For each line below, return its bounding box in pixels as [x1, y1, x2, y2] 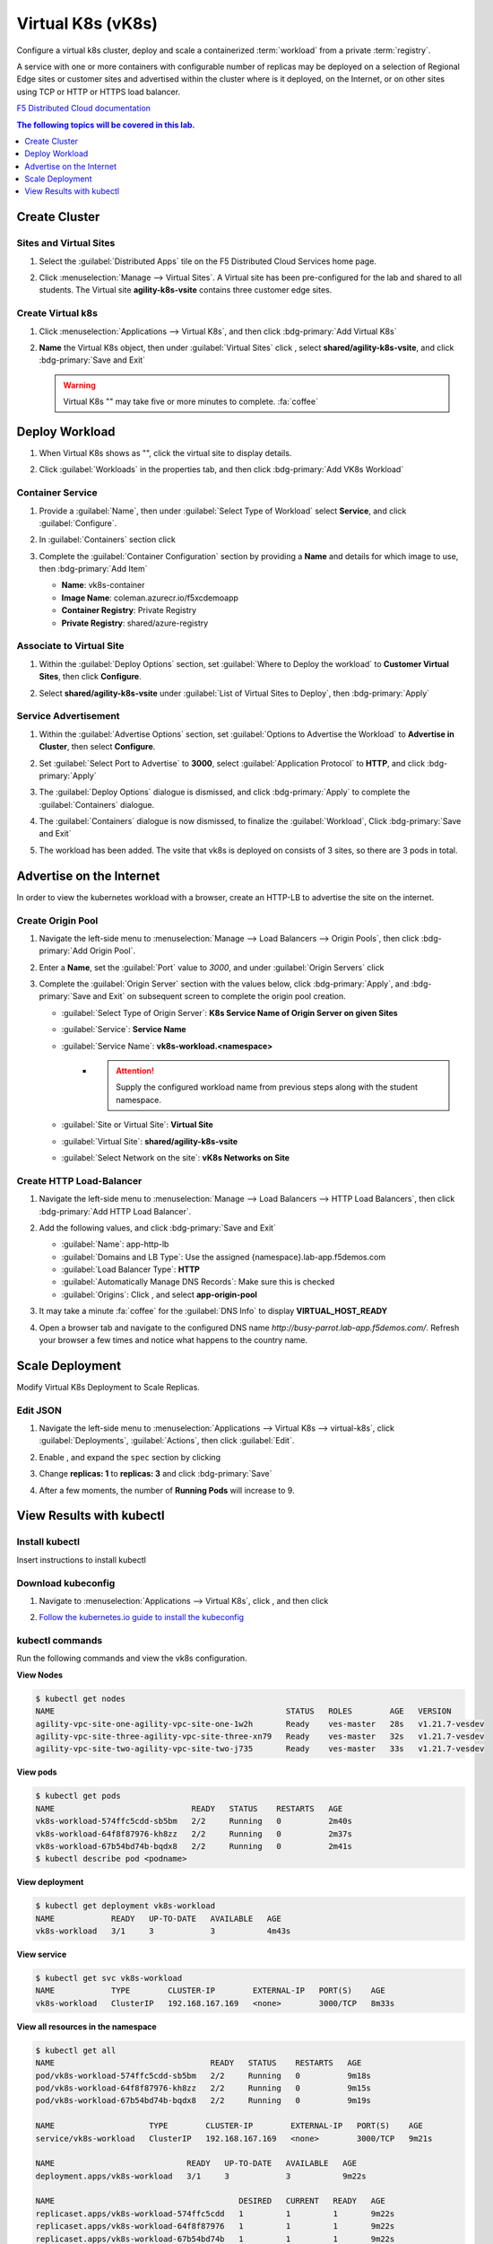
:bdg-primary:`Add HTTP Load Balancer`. [39, 1205, 192, 1216]
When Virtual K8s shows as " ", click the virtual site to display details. [39, 448, 292, 458]
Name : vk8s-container [61, 580, 145, 591]
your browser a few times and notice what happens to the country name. [39, 1335, 308, 1346]
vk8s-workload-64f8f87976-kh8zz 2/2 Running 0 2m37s [35, 1828, 353, 1839]
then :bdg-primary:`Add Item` [39, 564, 148, 574]
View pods [16, 1766, 57, 1777]
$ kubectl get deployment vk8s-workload [35, 1901, 215, 1911]
